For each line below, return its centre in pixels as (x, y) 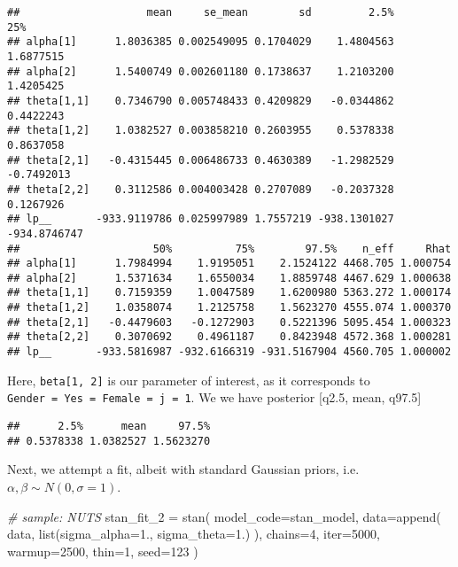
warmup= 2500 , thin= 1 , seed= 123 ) (103, 551)
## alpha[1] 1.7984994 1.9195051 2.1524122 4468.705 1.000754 (229, 264)
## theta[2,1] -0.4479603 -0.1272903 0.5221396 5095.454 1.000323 (229, 322)
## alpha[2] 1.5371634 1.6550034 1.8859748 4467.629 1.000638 (229, 278)
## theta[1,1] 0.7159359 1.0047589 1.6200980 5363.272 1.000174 (229, 293)
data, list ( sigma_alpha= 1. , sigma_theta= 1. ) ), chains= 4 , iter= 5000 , (194, 534)
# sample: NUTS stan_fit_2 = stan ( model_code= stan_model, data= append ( (224, 516)
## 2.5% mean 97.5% (109, 427)
